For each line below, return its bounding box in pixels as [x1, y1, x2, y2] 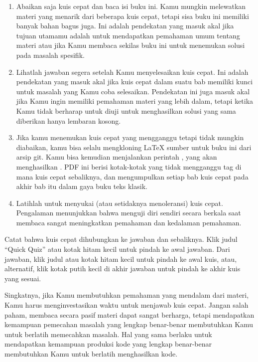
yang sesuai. [4, 273, 41, 283]
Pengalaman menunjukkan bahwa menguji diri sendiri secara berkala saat [16, 207, 241, 218]
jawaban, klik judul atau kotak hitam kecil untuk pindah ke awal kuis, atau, [4, 253, 237, 264]
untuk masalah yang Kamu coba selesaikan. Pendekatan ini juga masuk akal [16, 86, 250, 96]
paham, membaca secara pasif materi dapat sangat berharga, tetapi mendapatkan [4, 309, 255, 320]
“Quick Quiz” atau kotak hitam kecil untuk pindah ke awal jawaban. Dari [4, 244, 230, 254]
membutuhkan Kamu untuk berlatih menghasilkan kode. [4, 349, 178, 359]
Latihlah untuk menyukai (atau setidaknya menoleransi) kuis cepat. [16, 197, 223, 208]
